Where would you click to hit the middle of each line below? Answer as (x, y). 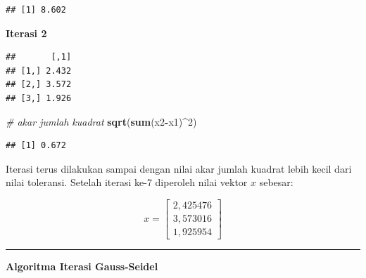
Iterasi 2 (26, 33)
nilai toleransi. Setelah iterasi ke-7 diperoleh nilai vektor (127, 182)
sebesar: (276, 182)
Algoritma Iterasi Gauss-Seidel (82, 266)
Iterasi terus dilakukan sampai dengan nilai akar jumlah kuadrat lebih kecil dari (179, 168)
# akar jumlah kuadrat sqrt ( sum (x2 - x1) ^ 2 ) (101, 121)
